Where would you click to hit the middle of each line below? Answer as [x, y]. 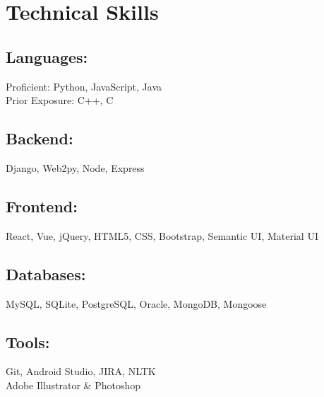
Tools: [28, 341]
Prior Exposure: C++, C [60, 100]
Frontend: [42, 206]
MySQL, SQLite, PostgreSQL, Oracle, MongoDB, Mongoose [136, 303]
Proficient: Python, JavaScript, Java [84, 86]
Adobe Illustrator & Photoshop [73, 385]
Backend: [40, 138]
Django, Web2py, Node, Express [75, 167]
